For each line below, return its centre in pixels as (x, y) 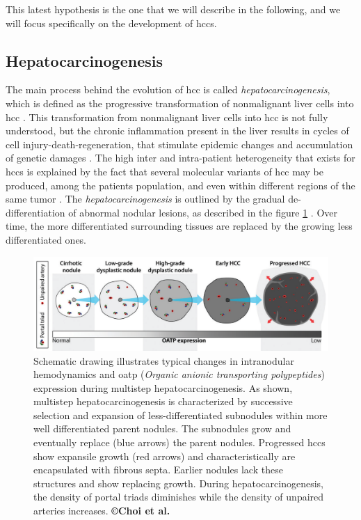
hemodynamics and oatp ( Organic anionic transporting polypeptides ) (179, 374)
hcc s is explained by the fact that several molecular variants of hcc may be (165, 171)
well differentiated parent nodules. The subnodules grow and (162, 428)
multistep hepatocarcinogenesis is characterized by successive (163, 401)
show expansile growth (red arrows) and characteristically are (165, 456)
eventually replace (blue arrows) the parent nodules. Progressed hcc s (179, 442)
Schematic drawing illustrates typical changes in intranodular (164, 360)
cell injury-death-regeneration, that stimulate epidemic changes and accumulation (179, 144)
